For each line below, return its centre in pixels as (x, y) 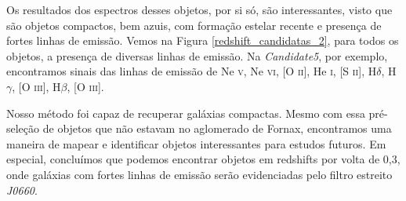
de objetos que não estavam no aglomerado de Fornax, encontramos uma (217, 128)
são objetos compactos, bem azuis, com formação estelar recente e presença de (194, 25)
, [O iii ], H (36, 86)
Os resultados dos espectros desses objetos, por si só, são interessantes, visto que (199, 9)
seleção (23, 128)
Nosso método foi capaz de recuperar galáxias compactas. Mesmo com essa (186, 113)
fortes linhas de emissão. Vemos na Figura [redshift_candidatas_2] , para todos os (203, 40)
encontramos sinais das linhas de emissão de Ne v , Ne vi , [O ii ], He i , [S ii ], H (192, 71)
